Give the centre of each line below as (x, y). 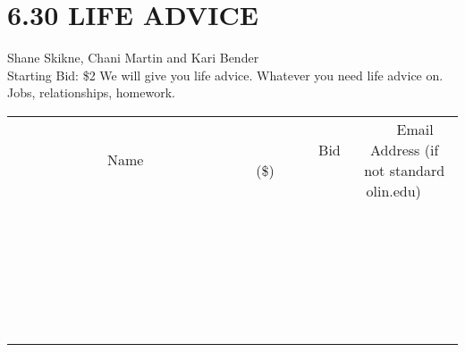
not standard (405, 170)
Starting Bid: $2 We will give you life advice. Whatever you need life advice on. (225, 75)
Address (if (405, 149)
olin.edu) (393, 190)
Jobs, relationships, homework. (91, 92)
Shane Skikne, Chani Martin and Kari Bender (133, 58)
